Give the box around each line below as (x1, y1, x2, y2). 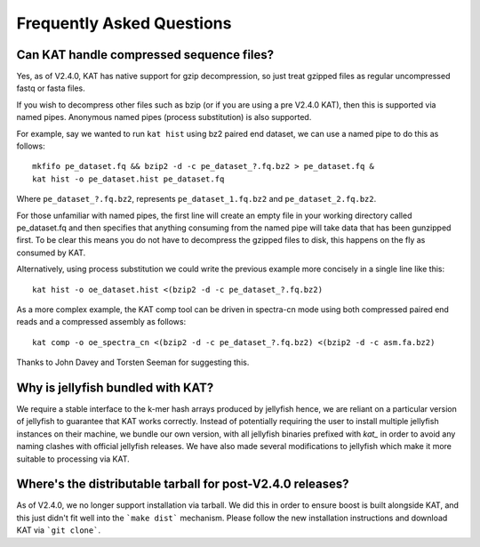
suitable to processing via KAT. (16, 454, 131, 464)
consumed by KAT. (16, 247, 86, 258)
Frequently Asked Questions (16, 13, 232, 33)
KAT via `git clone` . (16, 525, 101, 535)
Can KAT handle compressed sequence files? (16, 47, 275, 62)
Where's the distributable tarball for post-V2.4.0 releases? (16, 477, 350, 492)
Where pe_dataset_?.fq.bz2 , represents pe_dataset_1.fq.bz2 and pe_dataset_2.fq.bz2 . (16, 194, 377, 205)
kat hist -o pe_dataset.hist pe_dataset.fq (32, 173, 225, 184)
